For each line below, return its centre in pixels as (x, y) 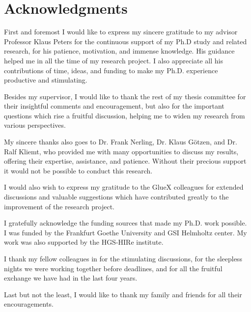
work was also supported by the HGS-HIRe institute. (84, 242)
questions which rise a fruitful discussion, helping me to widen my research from (125, 115)
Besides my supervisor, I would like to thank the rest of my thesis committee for (125, 96)
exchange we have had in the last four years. (71, 278)
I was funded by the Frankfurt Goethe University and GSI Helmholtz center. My (125, 232)
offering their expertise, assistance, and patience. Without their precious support (125, 161)
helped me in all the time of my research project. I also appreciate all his (114, 60)
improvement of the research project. (59, 206)
